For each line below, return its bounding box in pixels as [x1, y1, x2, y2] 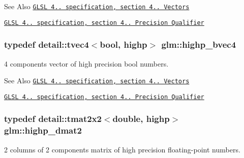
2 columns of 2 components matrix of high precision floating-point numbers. [4, 144, 240, 154]
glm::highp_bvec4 [161, 38, 236, 51]
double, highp [112, 112, 170, 125]
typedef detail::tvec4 [4, 38, 89, 51]
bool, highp [100, 38, 147, 51]
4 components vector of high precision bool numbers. [4, 58, 169, 69]
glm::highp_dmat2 [4, 124, 82, 137]
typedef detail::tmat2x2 [4, 112, 102, 125]
